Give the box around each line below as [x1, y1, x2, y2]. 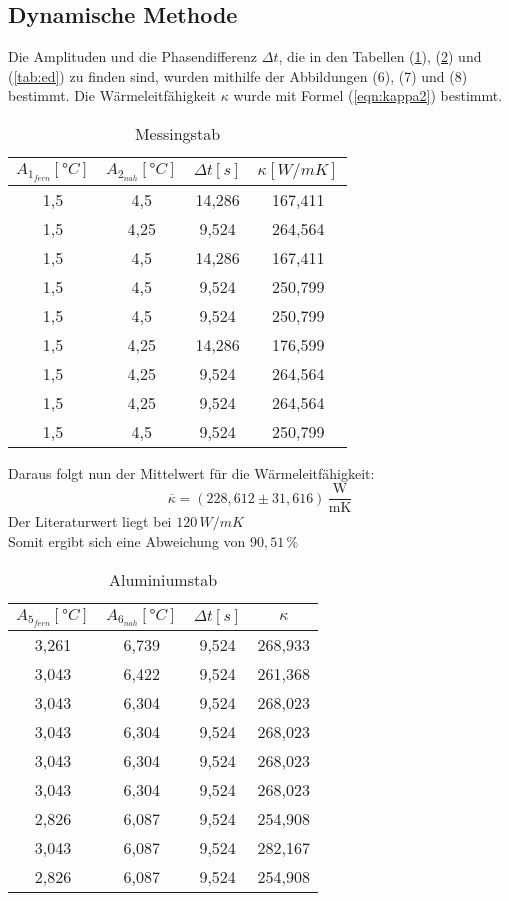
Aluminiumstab [108, 567, 218, 591]
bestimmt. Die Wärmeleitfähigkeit [8, 85, 216, 106]
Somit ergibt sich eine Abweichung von [8, 530, 246, 551]
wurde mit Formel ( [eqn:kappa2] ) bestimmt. [233, 85, 503, 106]
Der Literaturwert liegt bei [8, 511, 172, 532]
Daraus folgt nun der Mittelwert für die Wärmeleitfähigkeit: [8, 462, 375, 483]
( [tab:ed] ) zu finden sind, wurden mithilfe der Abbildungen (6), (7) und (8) [8, 65, 468, 86]
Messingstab [134, 121, 221, 145]
